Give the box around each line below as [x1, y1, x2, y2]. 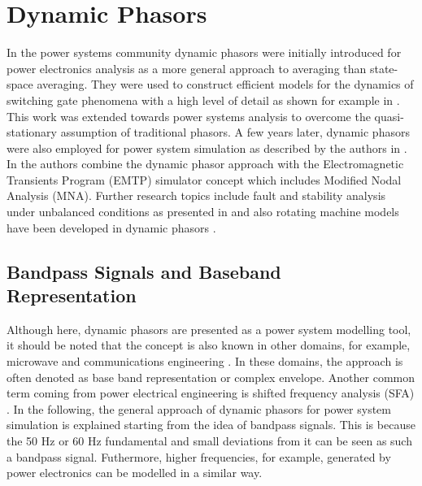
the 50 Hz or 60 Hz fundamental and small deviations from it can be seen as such [7, 432, 412, 449]
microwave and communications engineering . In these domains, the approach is [7, 353, 403, 370]
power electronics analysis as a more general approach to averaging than [7, 59, 367, 76]
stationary [7, 124, 57, 141]
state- [369, 59, 398, 76]
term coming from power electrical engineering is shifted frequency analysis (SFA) [7, 384, 415, 401]
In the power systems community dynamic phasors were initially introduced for [7, 44, 402, 61]
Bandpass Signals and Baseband [7, 258, 281, 284]
